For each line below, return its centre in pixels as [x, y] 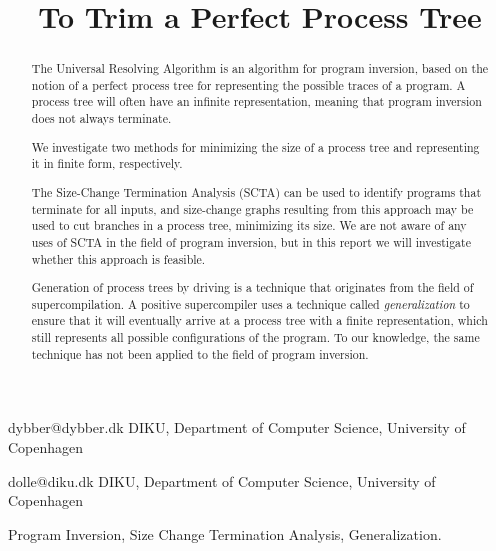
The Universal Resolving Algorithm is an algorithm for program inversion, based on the [260, 68]
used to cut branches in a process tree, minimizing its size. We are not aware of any [249, 225]
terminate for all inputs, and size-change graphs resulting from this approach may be [252, 208]
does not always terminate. [101, 118]
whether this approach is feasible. [118, 258]
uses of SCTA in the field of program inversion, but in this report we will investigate [251, 241]
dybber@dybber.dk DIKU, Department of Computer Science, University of [237, 427]
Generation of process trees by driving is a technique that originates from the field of [252, 287]
